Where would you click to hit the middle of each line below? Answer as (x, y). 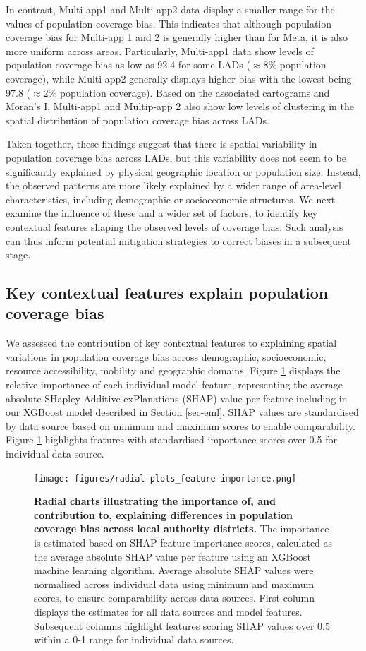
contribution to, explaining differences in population (164, 514)
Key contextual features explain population (167, 293)
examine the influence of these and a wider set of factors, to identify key (162, 213)
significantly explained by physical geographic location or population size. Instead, (183, 171)
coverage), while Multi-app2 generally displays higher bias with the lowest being (179, 78)
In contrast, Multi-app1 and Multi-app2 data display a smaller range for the (170, 9)
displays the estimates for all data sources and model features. (168, 612)
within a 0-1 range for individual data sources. (134, 639)
